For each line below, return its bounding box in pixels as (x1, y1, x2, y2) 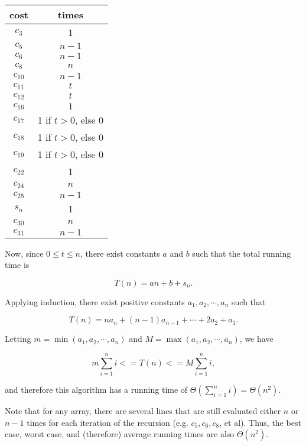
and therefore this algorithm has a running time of (5, 383, 188, 396)
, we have (239, 332, 274, 345)
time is (5, 258, 30, 271)
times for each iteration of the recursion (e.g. (27, 416, 188, 428)
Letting (5, 332, 31, 345)
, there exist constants (80, 247, 160, 259)
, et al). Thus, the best (219, 416, 301, 428)
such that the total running (192, 247, 291, 259)
